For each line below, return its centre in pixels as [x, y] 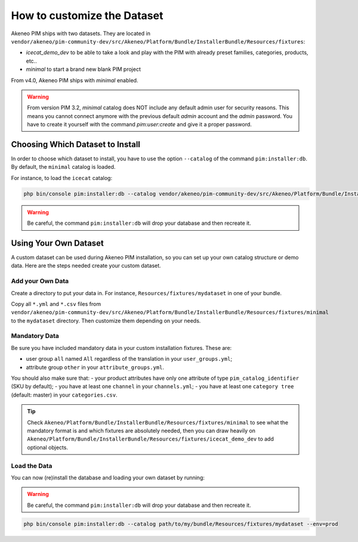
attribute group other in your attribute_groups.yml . [95, 367]
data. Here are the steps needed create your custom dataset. [86, 266]
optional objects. [48, 447]
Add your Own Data [40, 281]
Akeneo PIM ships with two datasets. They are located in [81, 33]
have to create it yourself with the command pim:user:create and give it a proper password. [139, 125]
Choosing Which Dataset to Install [75, 144]
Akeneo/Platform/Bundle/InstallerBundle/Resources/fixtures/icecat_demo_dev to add [151, 439]
